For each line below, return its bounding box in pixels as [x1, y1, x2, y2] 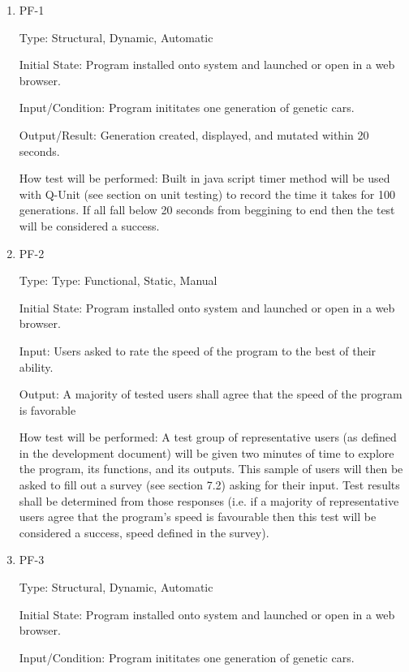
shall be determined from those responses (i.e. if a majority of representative [19, 492, 399, 509]
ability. [19, 358, 54, 375]
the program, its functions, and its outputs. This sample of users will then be [19, 460, 403, 477]
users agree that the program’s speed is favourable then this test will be [19, 508, 377, 525]
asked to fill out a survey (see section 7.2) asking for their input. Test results [19, 476, 400, 493]
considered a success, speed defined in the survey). [19, 523, 269, 541]
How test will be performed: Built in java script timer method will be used [19, 170, 390, 187]
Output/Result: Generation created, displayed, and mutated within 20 [19, 126, 369, 143]
